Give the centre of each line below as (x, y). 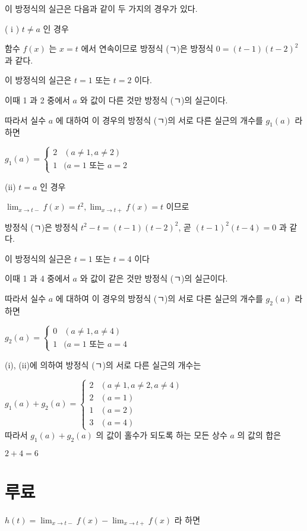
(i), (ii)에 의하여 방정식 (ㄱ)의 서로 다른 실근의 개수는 (103, 364)
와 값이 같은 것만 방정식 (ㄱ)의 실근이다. (154, 278)
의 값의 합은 (259, 435)
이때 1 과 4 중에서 (37, 278)
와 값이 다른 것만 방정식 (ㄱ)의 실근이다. (154, 99)
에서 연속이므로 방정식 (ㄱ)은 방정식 (147, 48)
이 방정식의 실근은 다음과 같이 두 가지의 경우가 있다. (101, 8)
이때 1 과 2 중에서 (37, 99)
